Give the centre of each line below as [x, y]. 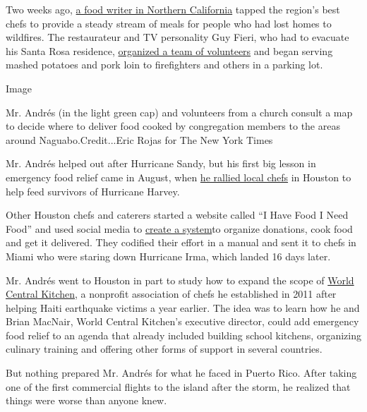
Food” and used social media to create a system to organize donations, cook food [179, 228]
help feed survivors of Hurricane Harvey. [93, 191]
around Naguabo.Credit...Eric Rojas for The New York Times [139, 139]
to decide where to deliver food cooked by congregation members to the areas [173, 126]
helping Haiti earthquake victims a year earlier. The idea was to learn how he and [183, 307]
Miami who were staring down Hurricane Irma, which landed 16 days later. [168, 256]
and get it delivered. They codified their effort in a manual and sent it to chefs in [181, 242]
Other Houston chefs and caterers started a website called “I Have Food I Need [177, 215]
